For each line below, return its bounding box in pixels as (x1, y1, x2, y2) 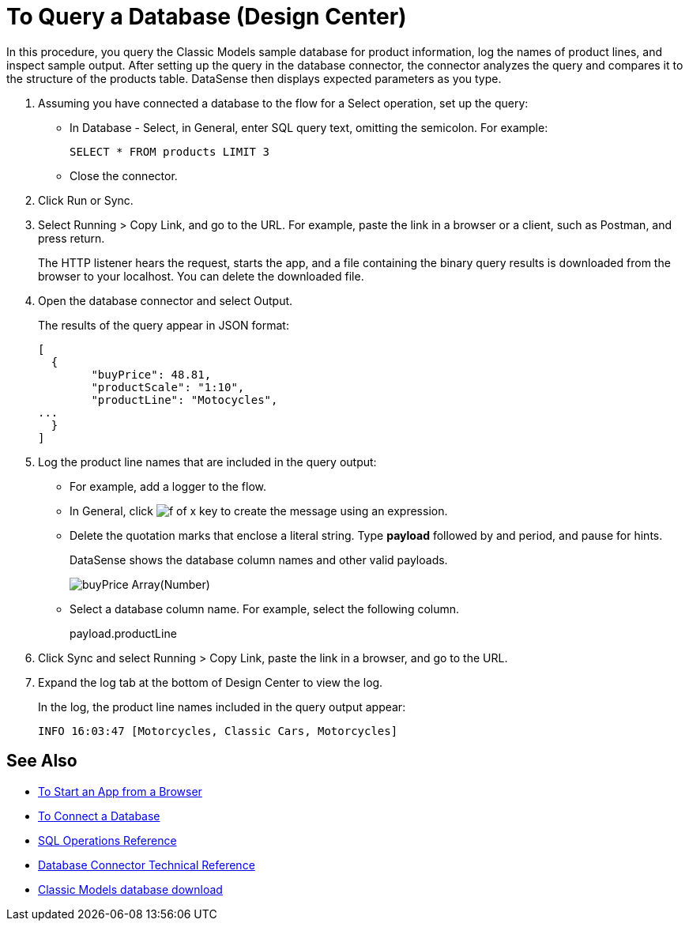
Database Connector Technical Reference (38, 857, 255, 872)
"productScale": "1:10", (91, 380, 245, 394)
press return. (38, 231, 105, 245)
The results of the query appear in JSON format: (38, 318, 289, 332)
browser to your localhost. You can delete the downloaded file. (38, 269, 364, 283)
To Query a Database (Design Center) (6, 3, 407, 30)
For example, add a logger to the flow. (70, 479, 266, 493)
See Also (6, 751, 77, 771)
